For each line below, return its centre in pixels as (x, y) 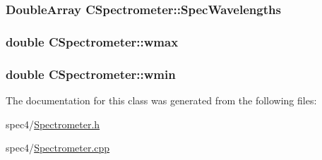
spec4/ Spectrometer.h (53, 124)
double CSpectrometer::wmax (92, 41)
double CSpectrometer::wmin (91, 74)
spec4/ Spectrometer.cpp (58, 148)
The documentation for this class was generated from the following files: (161, 100)
